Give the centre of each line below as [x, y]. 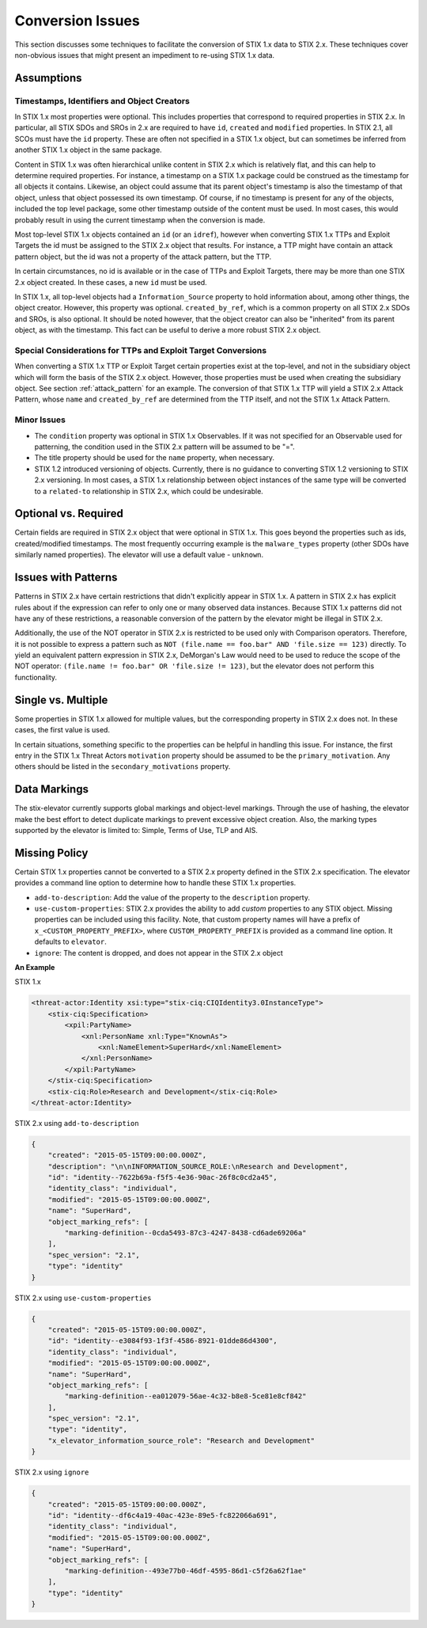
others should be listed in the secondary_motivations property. [123, 766]
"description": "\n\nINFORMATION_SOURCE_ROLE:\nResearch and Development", [198, 1166]
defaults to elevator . [70, 941]
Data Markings [51, 789]
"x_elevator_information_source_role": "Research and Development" [181, 1440]
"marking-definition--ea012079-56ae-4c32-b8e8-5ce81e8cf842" [185, 1396]
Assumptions [48, 78]
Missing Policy [51, 852]
